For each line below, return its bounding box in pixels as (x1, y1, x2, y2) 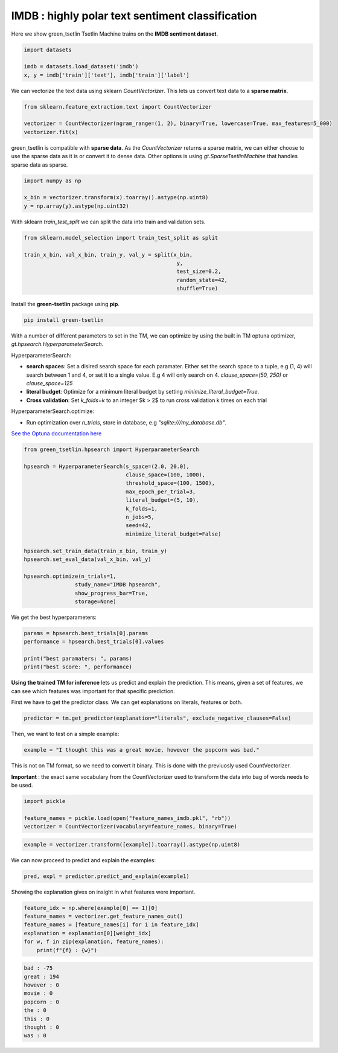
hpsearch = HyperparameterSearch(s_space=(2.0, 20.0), (24, 462, 190, 470)
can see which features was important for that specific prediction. (11, 687, 175, 694)
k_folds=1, (126, 505, 158, 512)
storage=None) (74, 598, 117, 605)
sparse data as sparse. (11, 161, 68, 168)
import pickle (24, 798, 66, 804)
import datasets (24, 46, 72, 53)
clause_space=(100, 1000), (126, 472, 206, 478)
